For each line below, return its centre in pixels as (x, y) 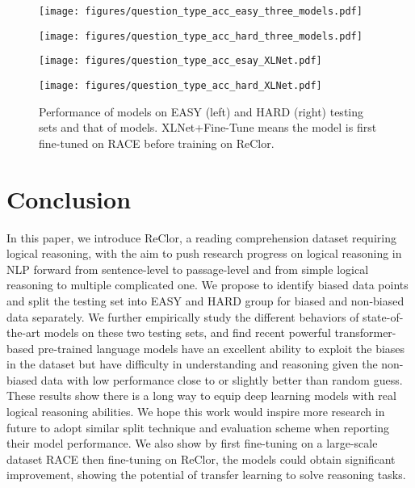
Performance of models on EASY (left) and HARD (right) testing (201, 111)
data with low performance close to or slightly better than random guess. (222, 379)
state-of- (383, 316)
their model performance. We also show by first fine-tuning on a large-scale (192, 443)
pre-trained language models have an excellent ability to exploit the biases (221, 348)
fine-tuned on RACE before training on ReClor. (157, 143)
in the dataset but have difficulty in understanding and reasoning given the (192, 364)
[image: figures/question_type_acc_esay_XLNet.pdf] (180, 61)
